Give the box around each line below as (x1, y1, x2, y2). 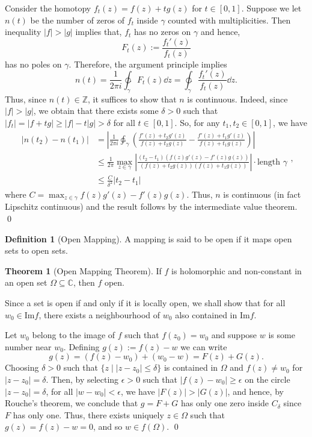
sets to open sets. (5, 244, 68, 257)
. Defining (63, 340, 100, 353)
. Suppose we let (241, 2, 302, 14)
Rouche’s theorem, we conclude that (5, 397, 138, 409)
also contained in (175, 308, 237, 321)
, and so (93, 420, 123, 433)
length (257, 157, 281, 166)
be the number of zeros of (30, 13, 125, 26)
